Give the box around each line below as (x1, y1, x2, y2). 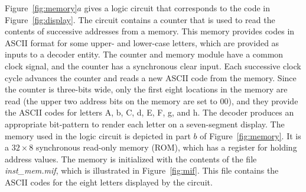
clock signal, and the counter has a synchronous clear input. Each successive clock (5, 59, 301, 72)
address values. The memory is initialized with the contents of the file (5, 152, 257, 165)
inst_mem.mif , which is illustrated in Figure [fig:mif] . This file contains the (5, 164, 279, 177)
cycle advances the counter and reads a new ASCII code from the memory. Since (5, 71, 297, 84)
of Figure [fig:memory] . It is (200, 129, 301, 142)
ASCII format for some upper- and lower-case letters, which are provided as (5, 36, 279, 49)
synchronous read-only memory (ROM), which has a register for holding (35, 141, 297, 153)
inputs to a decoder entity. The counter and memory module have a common (5, 48, 284, 60)
